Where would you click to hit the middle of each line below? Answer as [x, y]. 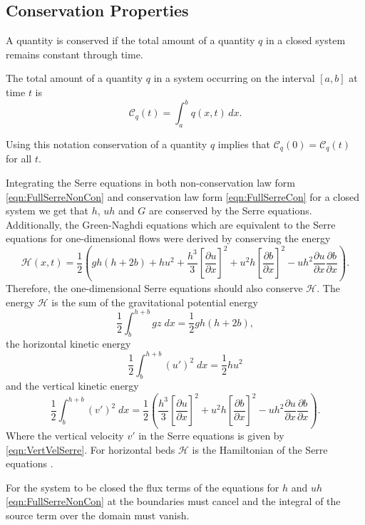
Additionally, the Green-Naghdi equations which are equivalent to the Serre [171, 224]
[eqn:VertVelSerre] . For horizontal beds [91, 449]
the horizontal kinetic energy [68, 344]
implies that [244, 144]
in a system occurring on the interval [234, 78]
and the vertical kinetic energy [72, 386]
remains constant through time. [74, 54]
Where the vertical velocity [65, 435]
